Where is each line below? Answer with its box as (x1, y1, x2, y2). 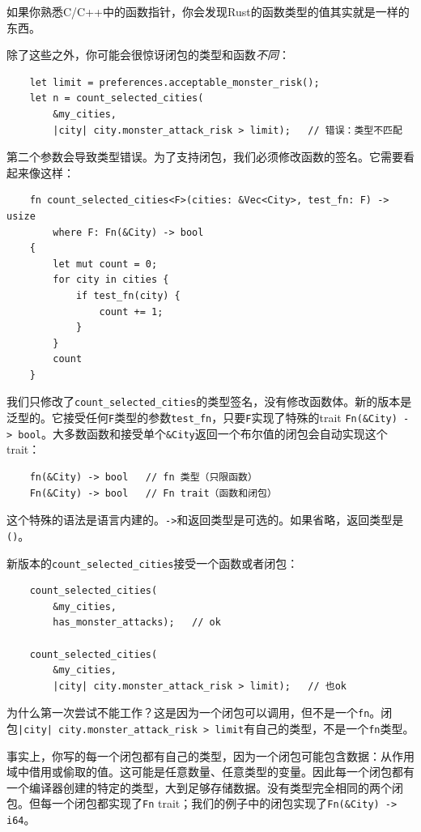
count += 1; (99, 305, 164, 318)
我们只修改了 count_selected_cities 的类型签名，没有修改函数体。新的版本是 (6, 393, 412, 410)
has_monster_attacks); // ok (53, 617, 221, 629)
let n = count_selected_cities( (29, 92, 204, 105)
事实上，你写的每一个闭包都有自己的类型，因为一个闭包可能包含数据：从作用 (6, 747, 415, 764)
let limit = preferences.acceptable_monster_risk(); (29, 76, 320, 88)
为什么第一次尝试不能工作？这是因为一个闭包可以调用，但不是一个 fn (6, 704, 370, 721)
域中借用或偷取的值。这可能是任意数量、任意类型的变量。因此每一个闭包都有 (6, 763, 415, 780)
